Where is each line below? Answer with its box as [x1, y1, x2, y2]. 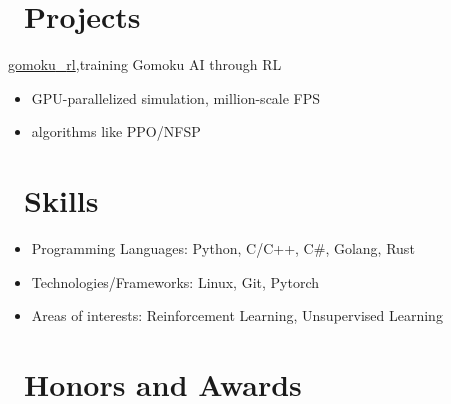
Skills [24, 180, 99, 221]
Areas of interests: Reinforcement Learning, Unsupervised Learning [31, 305, 443, 326]
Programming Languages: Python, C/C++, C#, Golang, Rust [31, 238, 415, 259]
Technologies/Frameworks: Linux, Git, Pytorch [31, 271, 319, 292]
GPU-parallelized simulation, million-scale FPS [31, 87, 321, 108]
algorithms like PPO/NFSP [31, 121, 201, 142]
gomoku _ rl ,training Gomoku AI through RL [8, 54, 282, 75]
